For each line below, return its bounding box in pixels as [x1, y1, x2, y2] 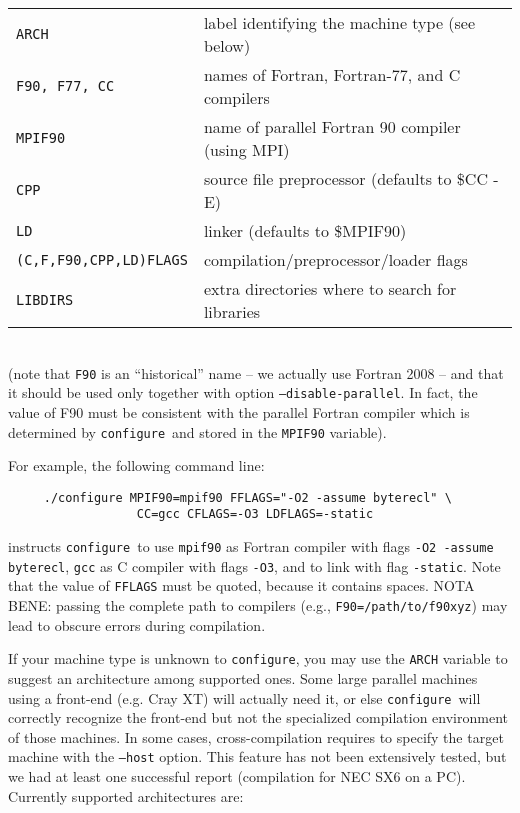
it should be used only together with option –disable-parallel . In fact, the [8, 382, 478, 403]
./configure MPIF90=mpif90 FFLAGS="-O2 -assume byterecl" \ [43, 490, 452, 505]
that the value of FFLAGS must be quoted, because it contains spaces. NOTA [8, 575, 475, 596]
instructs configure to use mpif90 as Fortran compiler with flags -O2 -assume [8, 536, 494, 557]
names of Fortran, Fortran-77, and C [203, 63, 461, 86]
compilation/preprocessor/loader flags [203, 248, 468, 271]
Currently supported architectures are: [8, 785, 244, 806]
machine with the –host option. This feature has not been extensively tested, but [8, 746, 507, 767]
